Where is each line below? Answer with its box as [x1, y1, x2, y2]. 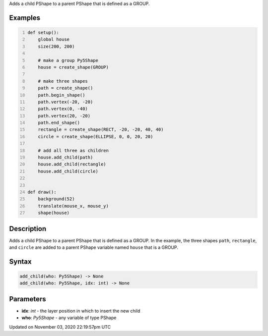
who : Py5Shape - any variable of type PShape [21, 315, 117, 321]
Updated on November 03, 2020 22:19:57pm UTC [9, 324, 111, 330]
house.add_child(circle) [38, 168, 99, 174]
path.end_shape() [38, 120, 80, 126]
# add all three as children [38, 148, 109, 153]
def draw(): [27, 189, 57, 195]
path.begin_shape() [38, 92, 85, 98]
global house [38, 37, 69, 42]
